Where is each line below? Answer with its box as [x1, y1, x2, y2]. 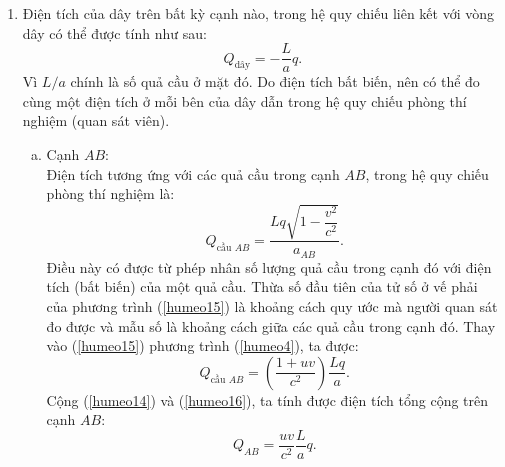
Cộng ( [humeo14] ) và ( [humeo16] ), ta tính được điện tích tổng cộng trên [46, 389, 489, 410]
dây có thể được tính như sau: [22, 22, 207, 43]
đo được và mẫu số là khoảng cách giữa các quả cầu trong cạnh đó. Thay [46, 315, 496, 336]
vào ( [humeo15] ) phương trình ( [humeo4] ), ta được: [46, 335, 359, 356]
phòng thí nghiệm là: [46, 183, 175, 204]
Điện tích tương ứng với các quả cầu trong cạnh [46, 163, 340, 184]
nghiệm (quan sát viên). [22, 110, 170, 131]
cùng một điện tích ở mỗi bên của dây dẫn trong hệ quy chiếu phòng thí [22, 90, 467, 111]
